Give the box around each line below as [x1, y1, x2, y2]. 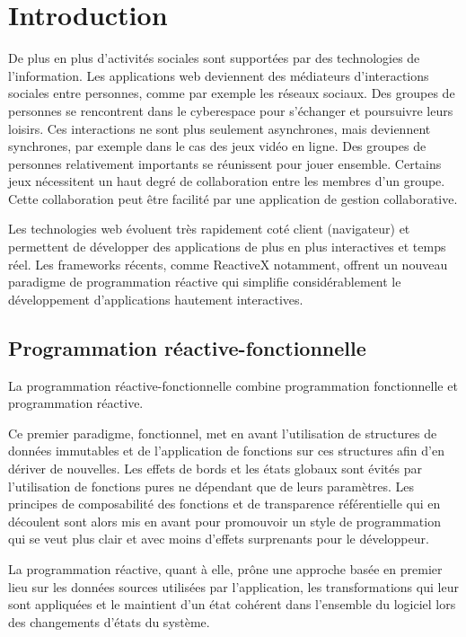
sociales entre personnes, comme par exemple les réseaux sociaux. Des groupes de [8, 84, 455, 102]
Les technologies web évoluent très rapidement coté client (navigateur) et [8, 219, 410, 238]
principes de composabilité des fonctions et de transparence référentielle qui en [8, 494, 441, 513]
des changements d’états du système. [8, 612, 210, 631]
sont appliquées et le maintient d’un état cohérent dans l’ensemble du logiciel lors [8, 595, 456, 614]
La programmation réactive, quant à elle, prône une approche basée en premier [8, 559, 443, 578]
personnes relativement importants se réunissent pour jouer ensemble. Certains [8, 154, 442, 173]
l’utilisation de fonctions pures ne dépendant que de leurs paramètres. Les [8, 476, 414, 495]
